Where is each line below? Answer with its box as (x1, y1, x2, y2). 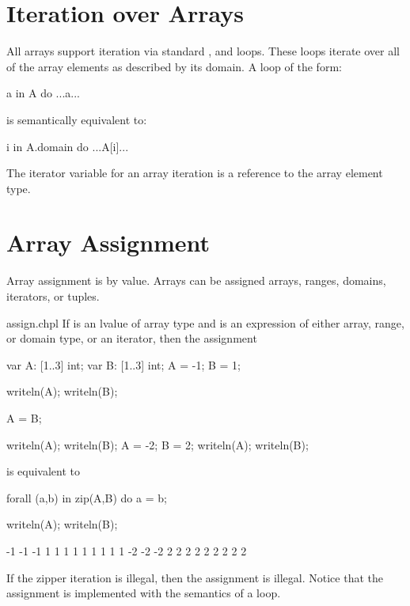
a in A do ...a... (6, 85, 80, 101)
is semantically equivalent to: (6, 111, 147, 127)
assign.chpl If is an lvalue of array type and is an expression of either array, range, (6, 314, 404, 331)
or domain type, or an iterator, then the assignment (6, 330, 257, 347)
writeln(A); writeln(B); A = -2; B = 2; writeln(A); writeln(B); (6, 436, 309, 453)
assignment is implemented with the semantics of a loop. (6, 585, 281, 601)
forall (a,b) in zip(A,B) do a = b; (6, 489, 167, 506)
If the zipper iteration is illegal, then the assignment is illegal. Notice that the (6, 569, 383, 585)
